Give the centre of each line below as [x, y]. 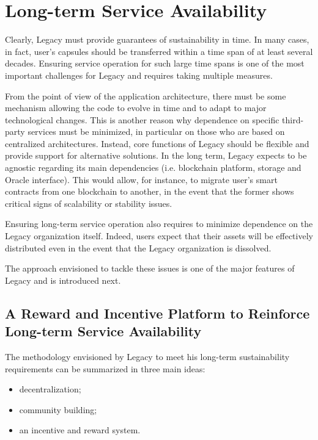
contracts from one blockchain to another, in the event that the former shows [150, 191]
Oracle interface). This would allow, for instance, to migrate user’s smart [141, 179]
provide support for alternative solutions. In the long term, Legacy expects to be [156, 155]
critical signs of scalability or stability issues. [89, 203]
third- [293, 119]
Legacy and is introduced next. [63, 280]
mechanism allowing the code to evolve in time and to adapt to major [136, 108]
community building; [58, 409]
